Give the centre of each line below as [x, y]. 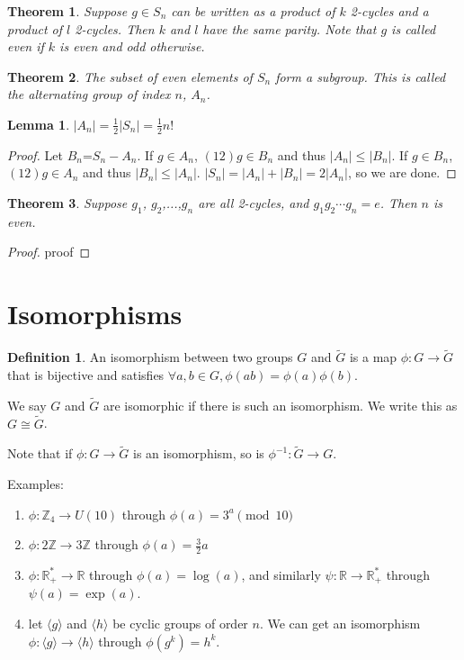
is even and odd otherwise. [132, 46]
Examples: [36, 483]
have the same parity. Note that [290, 28]
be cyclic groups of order [180, 623]
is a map [373, 357]
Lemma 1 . [39, 124]
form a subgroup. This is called [361, 76]
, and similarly [281, 574]
